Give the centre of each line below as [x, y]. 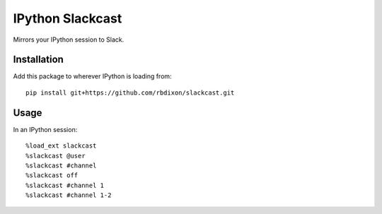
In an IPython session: [45, 129]
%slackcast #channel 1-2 [69, 195]
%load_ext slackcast [61, 146]
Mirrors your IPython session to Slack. [69, 40]
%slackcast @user [56, 156]
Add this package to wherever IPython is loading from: [93, 76]
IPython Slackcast [68, 18]
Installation [38, 60]
